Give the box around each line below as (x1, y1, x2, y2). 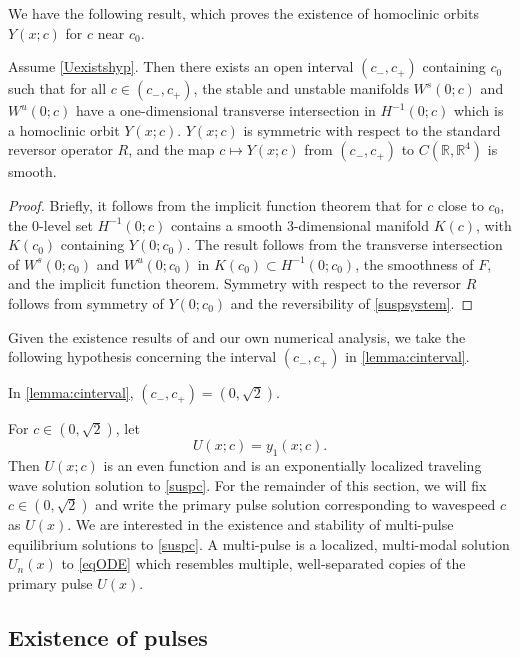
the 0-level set (8, 214, 93, 235)
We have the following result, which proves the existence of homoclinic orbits (8, 3, 479, 23)
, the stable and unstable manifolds (193, 78, 409, 99)
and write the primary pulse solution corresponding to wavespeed (95, 494, 496, 515)
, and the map (128, 139, 215, 160)
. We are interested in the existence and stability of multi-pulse (67, 514, 454, 535)
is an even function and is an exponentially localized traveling (103, 454, 482, 475)
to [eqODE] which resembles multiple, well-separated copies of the (61, 553, 466, 574)
